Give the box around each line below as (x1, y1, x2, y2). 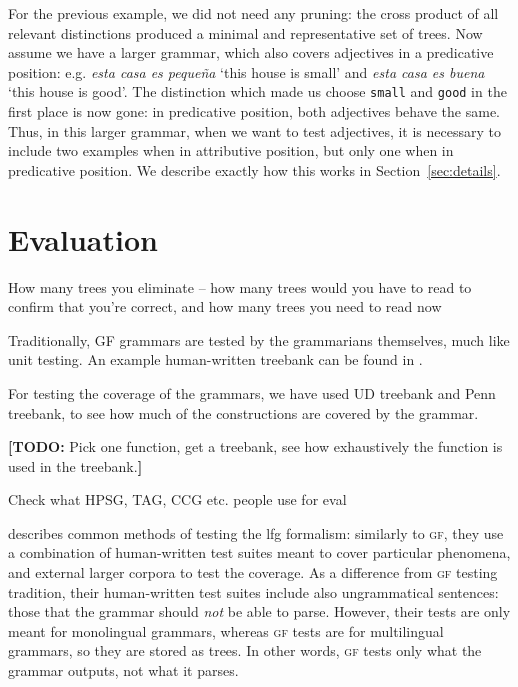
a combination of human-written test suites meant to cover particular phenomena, (8, 542, 511, 563)
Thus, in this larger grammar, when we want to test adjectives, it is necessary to (8, 120, 501, 141)
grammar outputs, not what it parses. (8, 660, 239, 681)
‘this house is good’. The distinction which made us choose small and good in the (8, 81, 507, 102)
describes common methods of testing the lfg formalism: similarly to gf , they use (8, 522, 504, 543)
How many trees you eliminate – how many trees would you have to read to (8, 276, 472, 297)
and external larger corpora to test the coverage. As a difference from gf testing (8, 562, 498, 583)
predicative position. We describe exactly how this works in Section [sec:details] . (8, 159, 501, 180)
